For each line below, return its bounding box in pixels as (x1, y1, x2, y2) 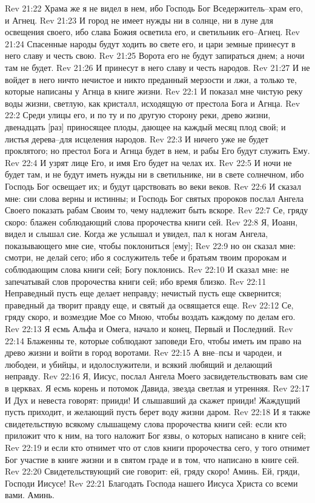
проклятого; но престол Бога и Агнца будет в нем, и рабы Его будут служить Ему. (5, 144, 310, 157)
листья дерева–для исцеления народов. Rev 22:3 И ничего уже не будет (5, 132, 268, 145)
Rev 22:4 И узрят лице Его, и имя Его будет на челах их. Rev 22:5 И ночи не (5, 156, 292, 168)
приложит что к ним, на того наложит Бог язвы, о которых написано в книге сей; (5, 429, 307, 442)
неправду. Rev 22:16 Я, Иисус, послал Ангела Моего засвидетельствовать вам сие (5, 370, 308, 382)
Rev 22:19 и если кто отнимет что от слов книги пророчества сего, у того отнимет (5, 441, 310, 453)
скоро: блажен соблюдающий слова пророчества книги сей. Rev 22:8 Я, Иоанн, (5, 215, 298, 228)
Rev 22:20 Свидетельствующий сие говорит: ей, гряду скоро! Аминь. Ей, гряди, (5, 465, 300, 478)
